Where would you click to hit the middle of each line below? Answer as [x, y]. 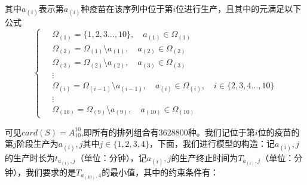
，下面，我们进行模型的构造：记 [212, 144]
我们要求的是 [50, 172]
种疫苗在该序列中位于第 [127, 8]
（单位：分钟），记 [111, 157]
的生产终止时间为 [205, 157]
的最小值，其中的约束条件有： [160, 172]
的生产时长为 [30, 157]
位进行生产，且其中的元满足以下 [239, 8]
